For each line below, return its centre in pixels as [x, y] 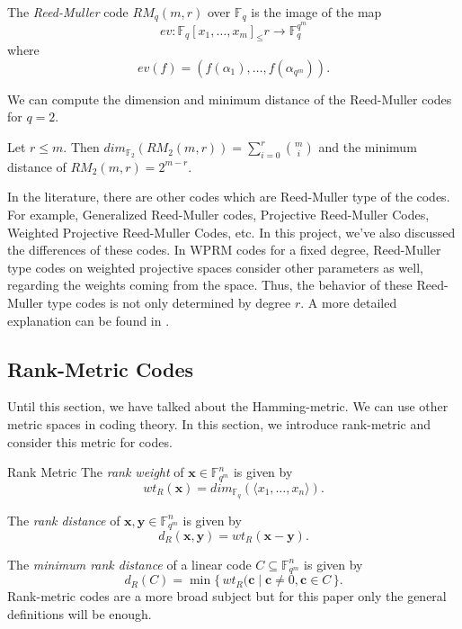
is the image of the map [316, 12]
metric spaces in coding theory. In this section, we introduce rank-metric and [219, 424]
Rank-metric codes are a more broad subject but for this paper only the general [227, 596]
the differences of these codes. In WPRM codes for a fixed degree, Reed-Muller [224, 250]
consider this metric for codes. [90, 441]
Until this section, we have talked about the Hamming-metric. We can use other [228, 406]
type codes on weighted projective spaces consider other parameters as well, [215, 267]
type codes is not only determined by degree [169, 303]
